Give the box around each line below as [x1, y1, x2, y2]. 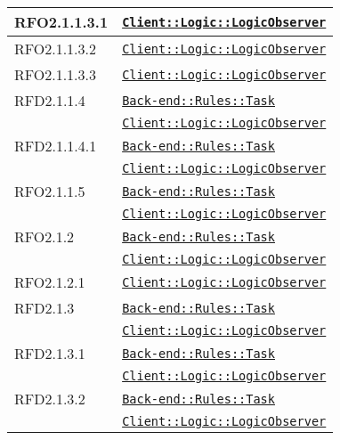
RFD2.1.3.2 [14, 388, 85, 409]
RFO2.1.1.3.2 [14, 38, 97, 59]
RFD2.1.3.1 [14, 343, 85, 363]
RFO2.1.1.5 [14, 181, 85, 201]
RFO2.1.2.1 [14, 272, 85, 292]
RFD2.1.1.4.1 [14, 135, 97, 156]
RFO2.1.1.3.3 [14, 64, 97, 85]
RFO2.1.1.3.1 [14, 12, 109, 32]
